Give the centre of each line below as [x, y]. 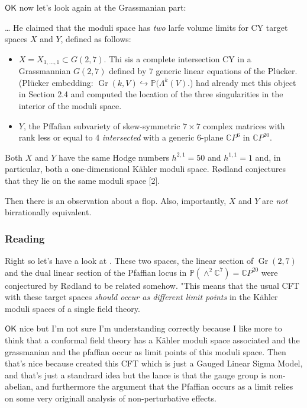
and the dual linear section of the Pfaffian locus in [96, 272]
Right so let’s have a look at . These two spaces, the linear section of [129, 260]
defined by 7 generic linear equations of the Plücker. [203, 71]
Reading [25, 238]
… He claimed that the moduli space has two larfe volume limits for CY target [146, 27]
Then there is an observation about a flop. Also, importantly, [116, 200]
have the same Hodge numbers [114, 157]
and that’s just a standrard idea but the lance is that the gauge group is [136, 374]
